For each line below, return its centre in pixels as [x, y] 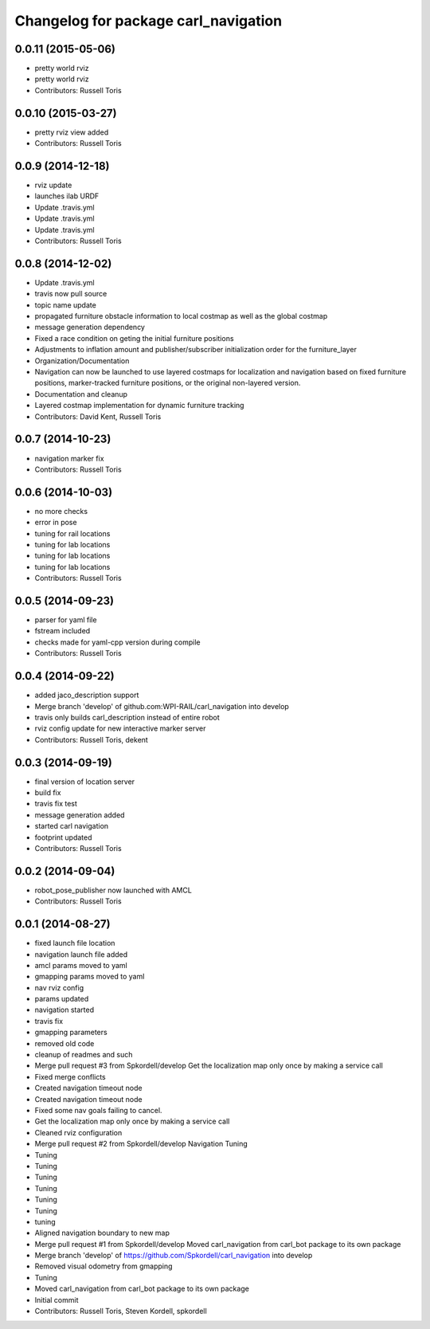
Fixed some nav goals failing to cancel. [98, 1110]
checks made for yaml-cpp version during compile [117, 642]
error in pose [56, 523]
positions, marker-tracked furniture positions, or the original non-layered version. [168, 383]
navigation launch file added [81, 954]
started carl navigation [72, 826]
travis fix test [56, 804]
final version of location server [85, 782]
